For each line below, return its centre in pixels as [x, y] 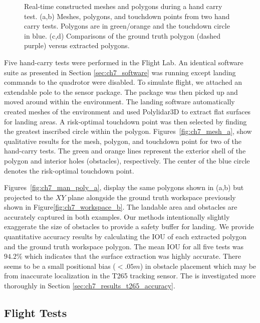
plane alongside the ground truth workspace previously [152, 197]
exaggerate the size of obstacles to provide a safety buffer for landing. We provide [129, 226]
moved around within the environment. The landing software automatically [119, 102]
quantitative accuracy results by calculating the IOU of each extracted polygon [125, 236]
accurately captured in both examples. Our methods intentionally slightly [117, 216]
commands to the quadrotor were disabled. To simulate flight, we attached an [123, 82]
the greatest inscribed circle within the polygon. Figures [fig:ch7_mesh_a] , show [128, 131]
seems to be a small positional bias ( [60, 266]
